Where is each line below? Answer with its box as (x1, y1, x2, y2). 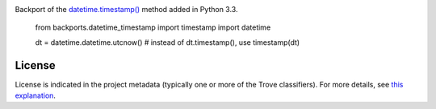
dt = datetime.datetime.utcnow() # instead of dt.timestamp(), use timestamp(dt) (35, 37, 300, 47)
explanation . (15, 91, 57, 100)
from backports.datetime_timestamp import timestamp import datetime (35, 22, 271, 32)
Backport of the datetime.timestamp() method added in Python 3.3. (15, 5, 238, 14)
